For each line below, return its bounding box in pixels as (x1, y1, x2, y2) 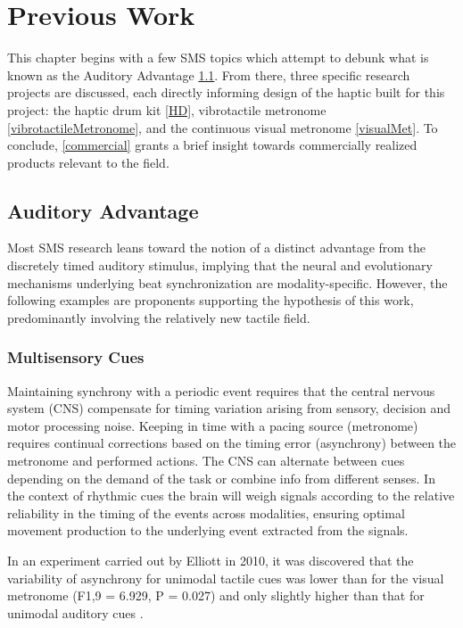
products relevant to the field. (7, 153, 169, 171)
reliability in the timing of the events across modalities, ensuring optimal (7, 503, 405, 522)
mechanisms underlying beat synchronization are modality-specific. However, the (7, 273, 448, 292)
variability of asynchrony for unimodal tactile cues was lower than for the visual (7, 568, 444, 587)
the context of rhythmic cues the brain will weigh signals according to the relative (7, 486, 455, 505)
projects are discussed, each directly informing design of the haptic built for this (7, 83, 445, 102)
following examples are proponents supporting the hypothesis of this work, (7, 291, 414, 310)
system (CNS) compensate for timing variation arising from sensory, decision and (7, 399, 451, 417)
